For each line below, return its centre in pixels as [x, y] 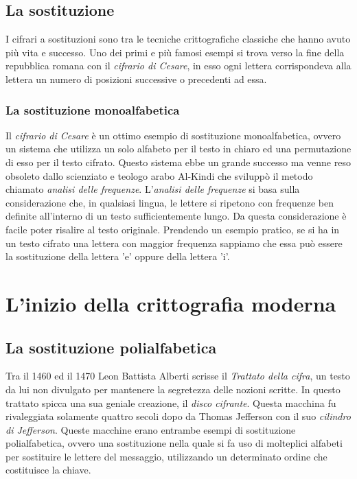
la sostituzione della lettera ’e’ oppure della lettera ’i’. [118, 256]
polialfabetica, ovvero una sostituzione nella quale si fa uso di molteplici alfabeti [174, 443]
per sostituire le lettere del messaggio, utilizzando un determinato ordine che [166, 456]
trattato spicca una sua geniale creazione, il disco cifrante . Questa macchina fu [171, 402]
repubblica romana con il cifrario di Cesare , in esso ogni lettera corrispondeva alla [178, 66]
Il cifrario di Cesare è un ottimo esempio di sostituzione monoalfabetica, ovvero [173, 135]
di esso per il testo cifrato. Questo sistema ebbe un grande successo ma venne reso [178, 162]
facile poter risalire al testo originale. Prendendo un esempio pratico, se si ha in [173, 229]
